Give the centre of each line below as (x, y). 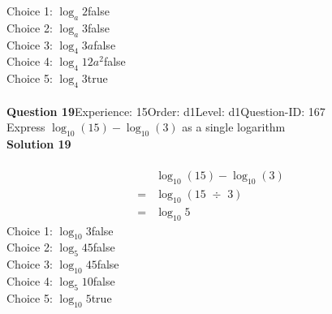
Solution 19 (39, 143)
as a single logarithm (234, 127)
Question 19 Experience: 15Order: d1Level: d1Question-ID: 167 (166, 111)
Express (26, 127)
